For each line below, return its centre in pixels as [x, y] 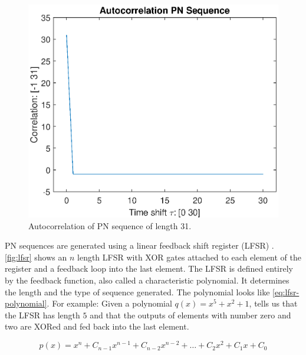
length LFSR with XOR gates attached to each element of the [189, 257]
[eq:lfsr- [286, 292]
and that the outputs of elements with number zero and [190, 315]
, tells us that [273, 303]
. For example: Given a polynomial [109, 303]
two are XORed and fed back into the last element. [97, 326]
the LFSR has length [42, 315]
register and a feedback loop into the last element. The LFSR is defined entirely [149, 268]
